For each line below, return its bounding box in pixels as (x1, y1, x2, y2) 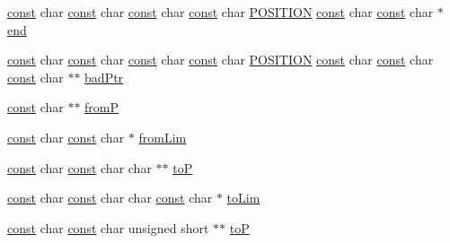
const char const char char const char (7, 188, 213, 207)
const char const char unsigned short (7, 218, 209, 237)
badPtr (84, 67, 124, 86)
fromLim (138, 127, 187, 146)
